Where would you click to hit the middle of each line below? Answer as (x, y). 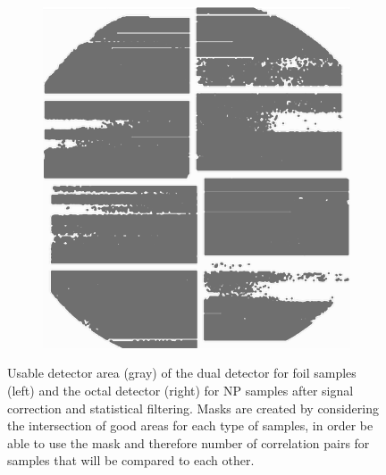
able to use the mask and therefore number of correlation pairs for (189, 442)
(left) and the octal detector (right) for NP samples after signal (180, 391)
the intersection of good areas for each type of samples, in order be (190, 425)
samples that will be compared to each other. (131, 460)
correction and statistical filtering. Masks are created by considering (193, 408)
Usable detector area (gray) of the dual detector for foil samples (182, 373)
